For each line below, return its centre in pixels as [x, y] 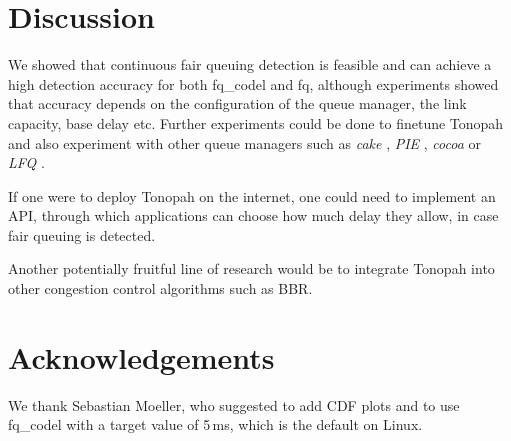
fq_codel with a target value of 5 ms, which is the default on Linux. [215, 424]
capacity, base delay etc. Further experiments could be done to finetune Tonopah [256, 122]
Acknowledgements [141, 356]
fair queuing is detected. [82, 234]
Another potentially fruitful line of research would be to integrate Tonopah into [251, 268]
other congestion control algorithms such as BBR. [160, 288]
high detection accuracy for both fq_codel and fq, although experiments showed [253, 83]
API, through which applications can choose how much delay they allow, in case [253, 215]
